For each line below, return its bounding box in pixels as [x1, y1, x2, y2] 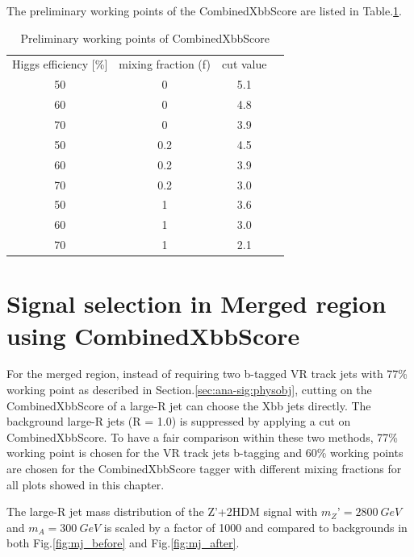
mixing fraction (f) [119, 56, 211, 73]
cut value [221, 56, 267, 73]
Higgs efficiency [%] [12, 56, 108, 73]
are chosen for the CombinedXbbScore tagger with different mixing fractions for [6, 460, 402, 476]
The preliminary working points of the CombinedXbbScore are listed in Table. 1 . [6, 2, 403, 19]
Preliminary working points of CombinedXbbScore [20, 29, 270, 46]
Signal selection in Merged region [6, 287, 387, 320]
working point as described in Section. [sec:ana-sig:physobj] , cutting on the [6, 381, 372, 398]
